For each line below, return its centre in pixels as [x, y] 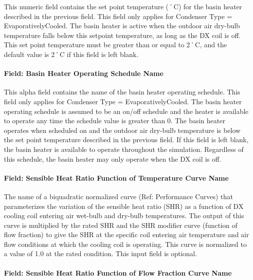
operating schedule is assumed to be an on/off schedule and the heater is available [126, 111]
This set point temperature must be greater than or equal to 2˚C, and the [116, 45]
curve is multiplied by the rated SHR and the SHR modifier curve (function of [121, 225]
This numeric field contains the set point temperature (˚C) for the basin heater [123, 6]
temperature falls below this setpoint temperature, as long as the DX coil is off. [122, 35]
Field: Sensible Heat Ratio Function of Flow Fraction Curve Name [118, 272]
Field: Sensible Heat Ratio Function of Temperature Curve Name [116, 177]
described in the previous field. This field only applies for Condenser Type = [118, 16]
